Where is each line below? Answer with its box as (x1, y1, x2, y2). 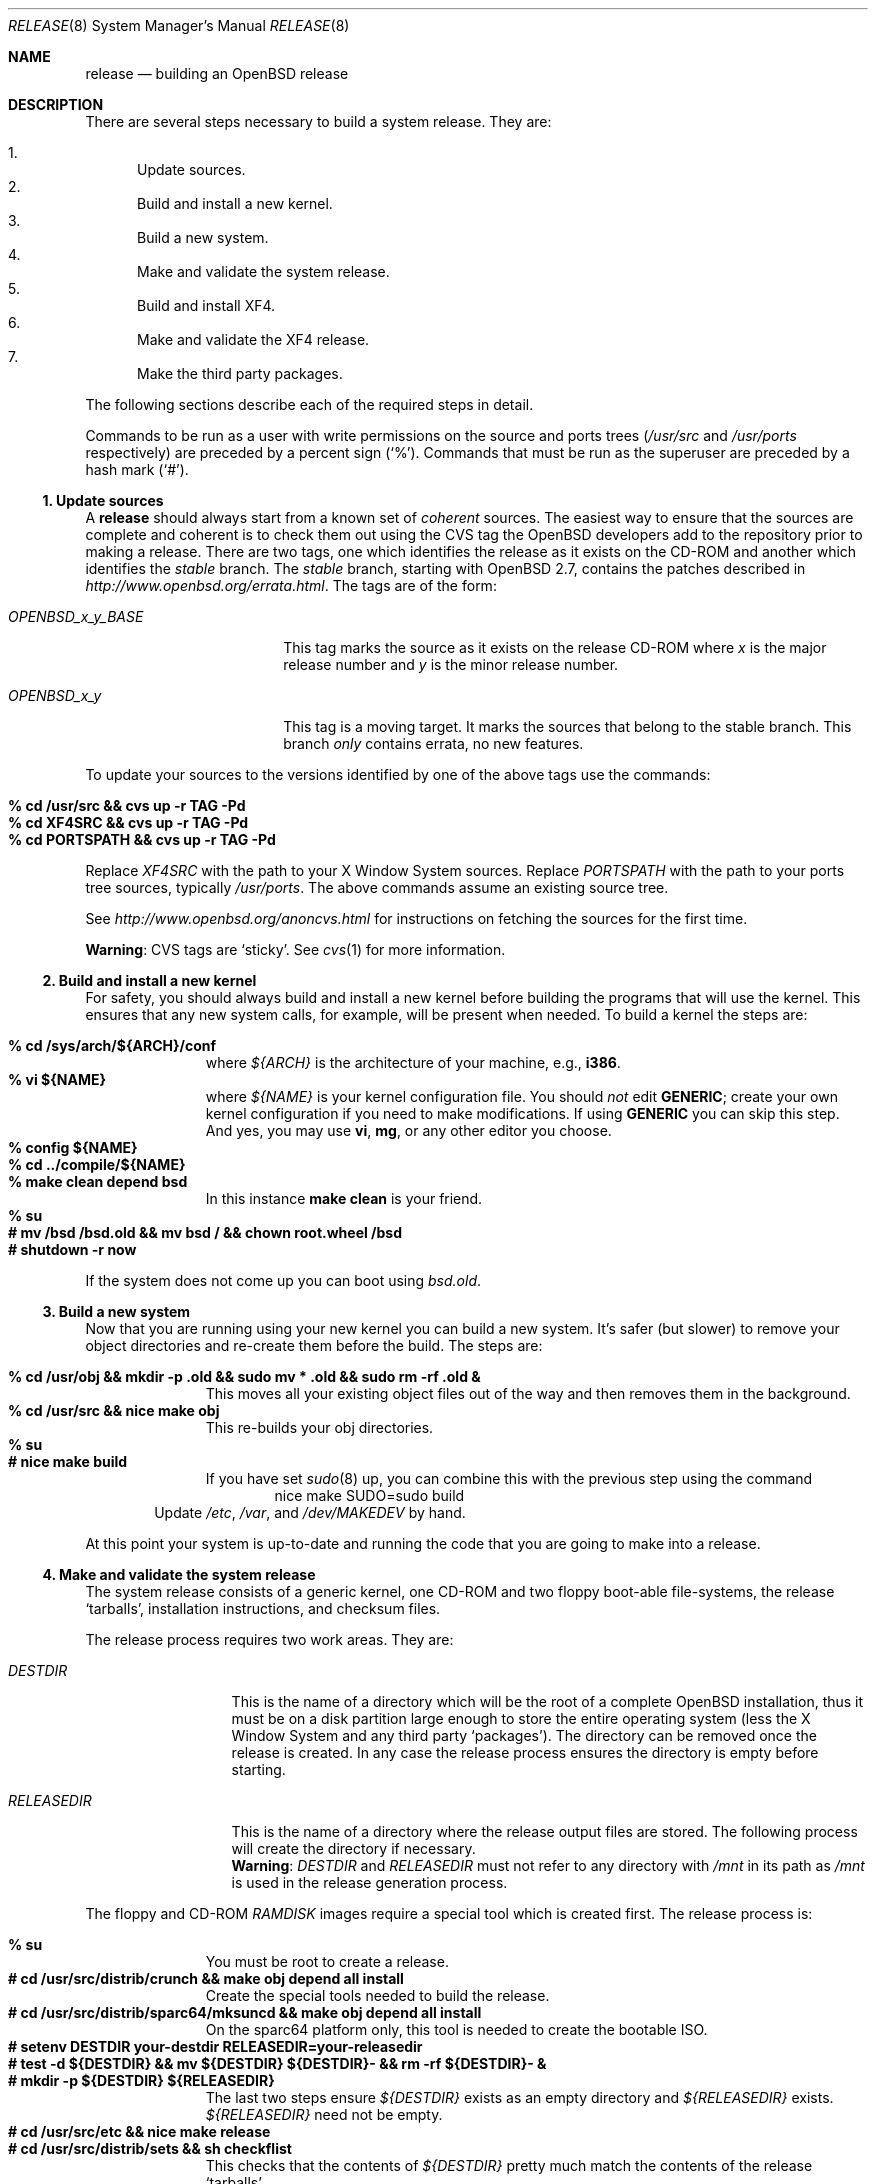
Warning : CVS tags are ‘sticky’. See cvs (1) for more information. (85, 941, 506, 958)
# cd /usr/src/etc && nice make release (8, 2123, 271, 2140)
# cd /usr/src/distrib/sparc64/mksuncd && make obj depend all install (8, 2004, 482, 2021)
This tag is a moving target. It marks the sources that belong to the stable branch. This (283, 718, 852, 735)
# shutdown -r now (8, 1241, 137, 1258)
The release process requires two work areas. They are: (85, 1631, 454, 1648)
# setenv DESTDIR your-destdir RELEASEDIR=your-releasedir (8, 2038, 423, 2055)
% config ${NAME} (8, 1139, 138, 1156)
